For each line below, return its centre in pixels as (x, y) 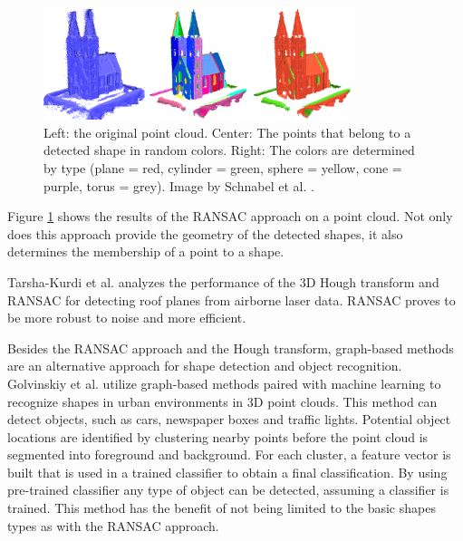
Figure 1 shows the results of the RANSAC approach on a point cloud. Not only (230, 216)
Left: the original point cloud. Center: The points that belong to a (227, 132)
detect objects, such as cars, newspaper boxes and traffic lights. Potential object (229, 419)
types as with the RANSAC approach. (113, 525)
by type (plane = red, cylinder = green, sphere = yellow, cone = (223, 167)
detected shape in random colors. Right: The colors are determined (229, 150)
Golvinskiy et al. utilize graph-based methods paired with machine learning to (224, 383)
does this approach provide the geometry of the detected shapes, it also (205, 233)
